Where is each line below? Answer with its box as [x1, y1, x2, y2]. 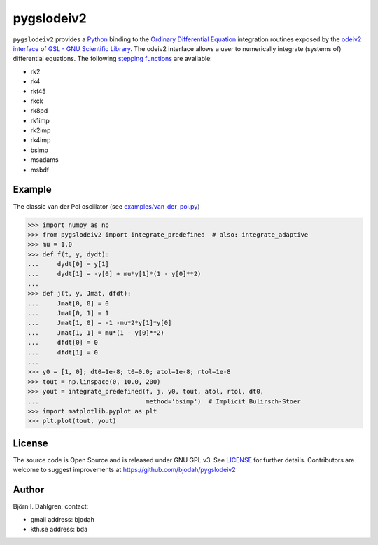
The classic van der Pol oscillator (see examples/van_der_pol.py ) [13, 202, 200, 210]
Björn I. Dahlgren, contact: [13, 502, 89, 511]
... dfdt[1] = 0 [27, 348, 98, 357]
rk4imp [30, 136, 51, 144]
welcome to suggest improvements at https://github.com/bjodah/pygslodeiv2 [13, 466, 236, 474]
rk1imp [30, 116, 50, 125]
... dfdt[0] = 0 [27, 338, 98, 347]
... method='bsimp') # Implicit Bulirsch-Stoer [27, 397, 301, 406]
